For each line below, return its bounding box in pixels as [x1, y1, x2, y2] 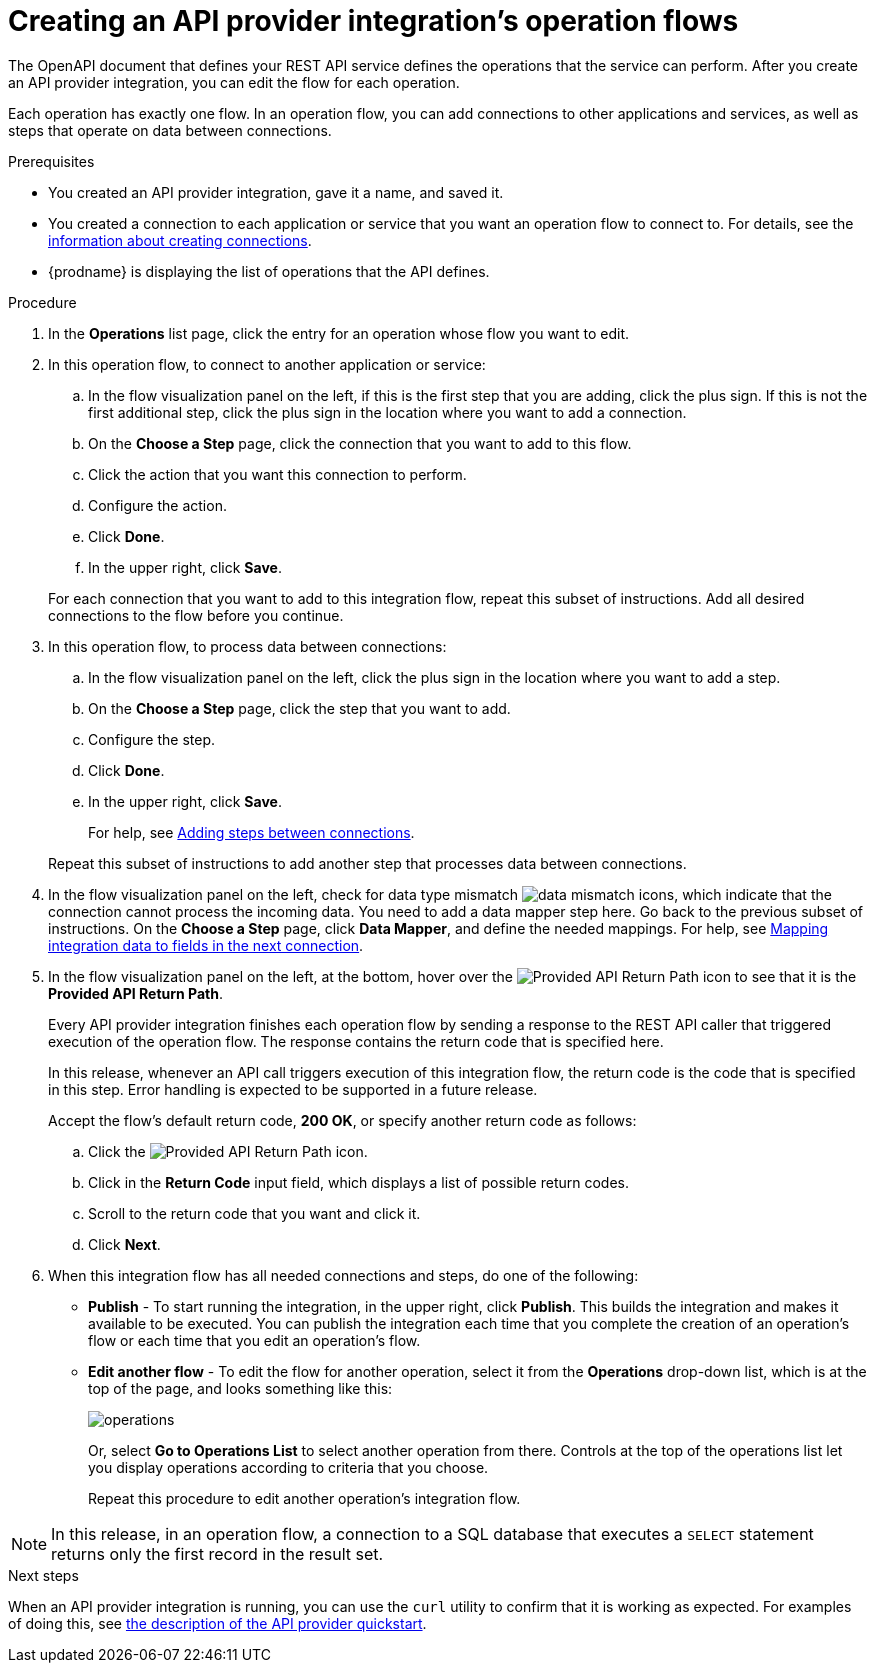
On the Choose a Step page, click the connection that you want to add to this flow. [88, 434, 632, 452]
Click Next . [88, 1235, 161, 1253]
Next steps [8, 1566, 79, 1584]
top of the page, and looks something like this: [88, 1379, 393, 1397]
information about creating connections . [48, 231, 312, 249]
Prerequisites [8, 152, 95, 170]
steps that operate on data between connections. [8, 121, 332, 139]
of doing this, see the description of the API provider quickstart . [8, 1614, 427, 1632]
